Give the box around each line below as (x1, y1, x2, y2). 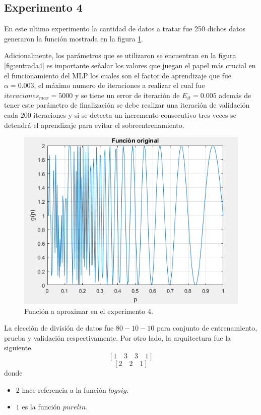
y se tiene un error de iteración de (75, 89, 180, 100)
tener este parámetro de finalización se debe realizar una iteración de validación (4, 100, 250, 110)
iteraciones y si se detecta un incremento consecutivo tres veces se (33, 109, 236, 120)
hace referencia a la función (22, 384, 106, 395)
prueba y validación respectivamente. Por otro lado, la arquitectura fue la (4, 332, 231, 343)
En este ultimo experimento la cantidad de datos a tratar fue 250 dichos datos (4, 23, 245, 34)
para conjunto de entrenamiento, (156, 322, 257, 333)
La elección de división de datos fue (4, 322, 114, 333)
